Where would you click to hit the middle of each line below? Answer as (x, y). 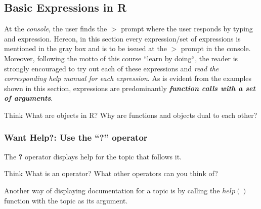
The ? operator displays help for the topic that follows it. (93, 156)
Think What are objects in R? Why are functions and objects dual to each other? (131, 115)
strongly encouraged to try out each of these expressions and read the (112, 68)
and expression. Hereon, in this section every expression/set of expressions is (122, 38)
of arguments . (29, 98)
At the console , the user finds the (56, 29)
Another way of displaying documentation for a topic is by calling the (112, 190)
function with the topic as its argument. (66, 200)
